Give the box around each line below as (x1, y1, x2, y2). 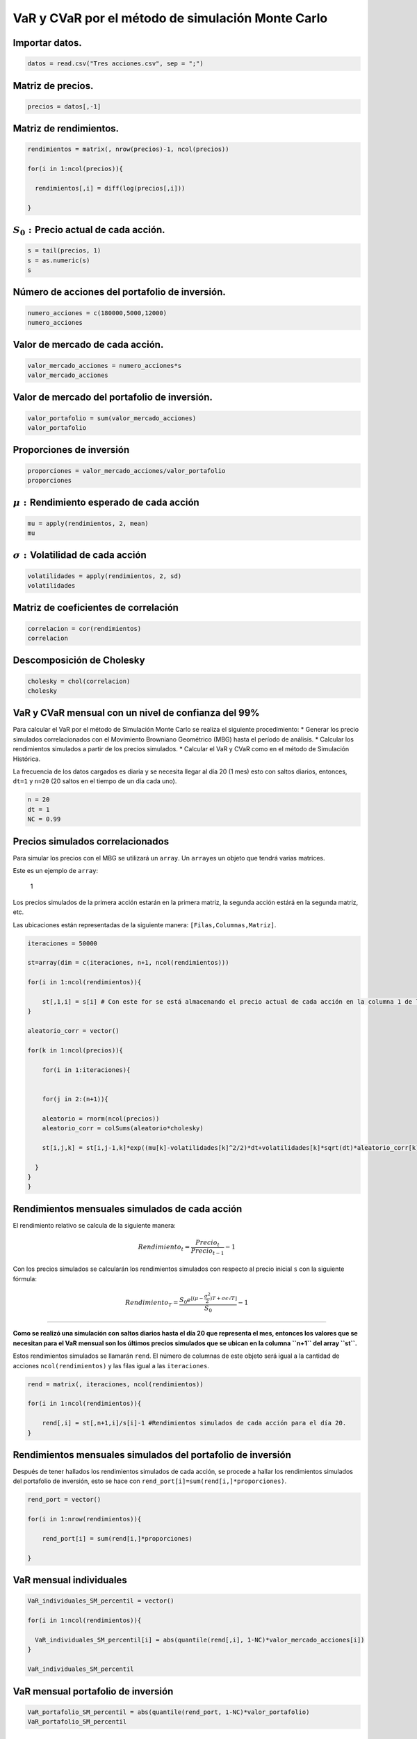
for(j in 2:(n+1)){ (42, 1095, 109, 1103)
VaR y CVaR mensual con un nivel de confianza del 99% (13, 707, 260, 719)
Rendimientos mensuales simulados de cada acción (13, 1203, 243, 1215)
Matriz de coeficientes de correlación (13, 602, 179, 614)
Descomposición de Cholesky (13, 655, 145, 666)
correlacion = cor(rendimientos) (27, 625, 142, 632)
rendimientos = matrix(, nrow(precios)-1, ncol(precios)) (27, 145, 229, 153)
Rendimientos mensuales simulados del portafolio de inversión (13, 1449, 292, 1461)
